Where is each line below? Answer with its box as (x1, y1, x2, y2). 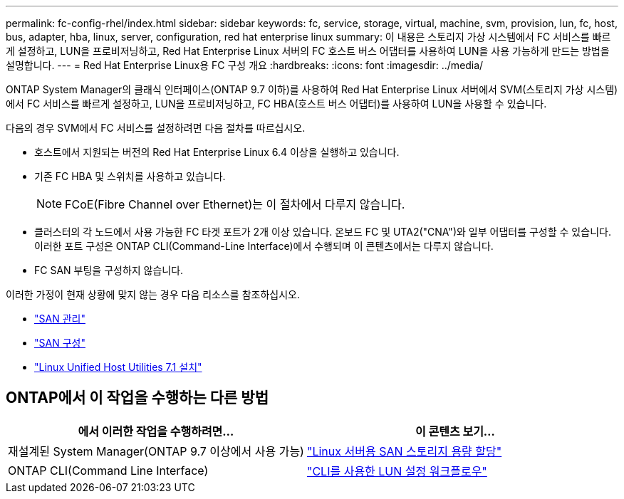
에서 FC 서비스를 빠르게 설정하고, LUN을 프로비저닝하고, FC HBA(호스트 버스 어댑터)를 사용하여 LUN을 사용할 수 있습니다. (6, 98, 547, 110)
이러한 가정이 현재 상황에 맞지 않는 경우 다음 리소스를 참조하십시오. (6, 288, 300, 300)
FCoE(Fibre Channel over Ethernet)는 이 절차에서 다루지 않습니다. (65, 197, 405, 211)
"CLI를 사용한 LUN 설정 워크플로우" (306, 463, 487, 478)
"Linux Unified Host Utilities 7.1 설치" (34, 361, 202, 373)
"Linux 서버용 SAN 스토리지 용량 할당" (306, 443, 502, 458)
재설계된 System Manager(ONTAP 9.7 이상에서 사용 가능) (8, 443, 304, 458)
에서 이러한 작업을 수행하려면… (78, 424, 234, 438)
